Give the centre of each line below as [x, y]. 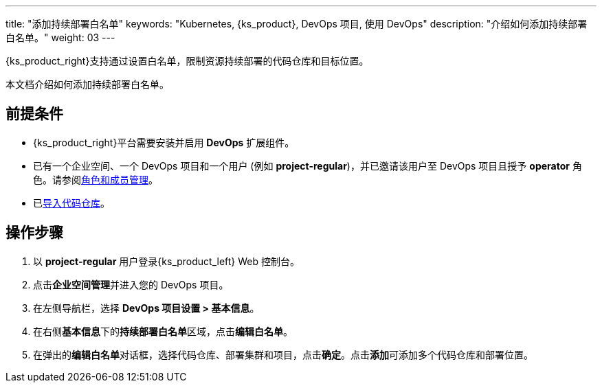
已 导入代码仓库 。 [71, 203]
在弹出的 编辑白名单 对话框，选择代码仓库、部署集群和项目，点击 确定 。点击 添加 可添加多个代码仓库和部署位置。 [283, 354]
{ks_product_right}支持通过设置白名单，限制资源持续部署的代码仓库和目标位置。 [187, 61]
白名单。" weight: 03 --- [60, 37]
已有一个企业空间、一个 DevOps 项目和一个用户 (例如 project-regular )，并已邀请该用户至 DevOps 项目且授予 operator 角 [308, 166]
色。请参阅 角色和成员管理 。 [96, 179]
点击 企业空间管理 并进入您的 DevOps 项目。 [131, 284]
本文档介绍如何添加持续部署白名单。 [87, 84]
